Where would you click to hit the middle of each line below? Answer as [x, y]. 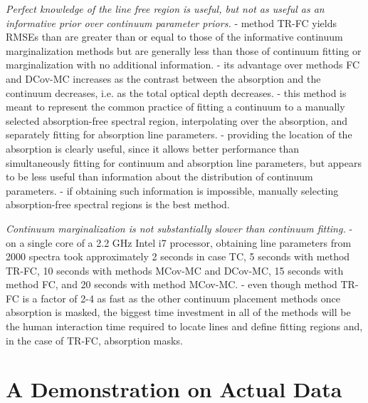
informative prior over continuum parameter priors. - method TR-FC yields [171, 22]
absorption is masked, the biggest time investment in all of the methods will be [178, 312]
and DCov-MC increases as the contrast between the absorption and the [163, 78]
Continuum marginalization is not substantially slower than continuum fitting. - [179, 228]
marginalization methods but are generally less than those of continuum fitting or [184, 50]
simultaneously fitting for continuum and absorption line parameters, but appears [184, 162]
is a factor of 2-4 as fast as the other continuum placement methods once [181, 298]
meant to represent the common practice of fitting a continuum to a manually [175, 107]
